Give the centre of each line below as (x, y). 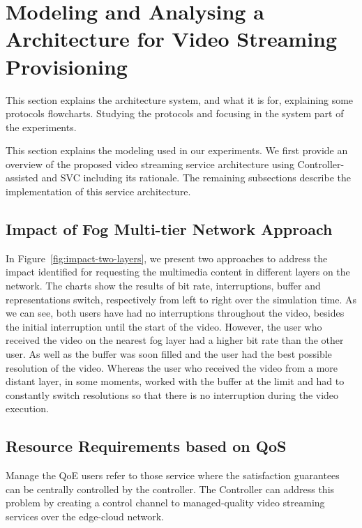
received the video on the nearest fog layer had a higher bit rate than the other (175, 340)
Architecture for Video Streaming (172, 39)
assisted (22, 178)
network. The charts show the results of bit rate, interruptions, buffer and (163, 286)
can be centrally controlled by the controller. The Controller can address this (170, 489)
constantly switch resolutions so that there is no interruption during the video (172, 394)
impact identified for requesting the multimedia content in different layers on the (178, 272)
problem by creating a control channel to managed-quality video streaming (165, 503)
